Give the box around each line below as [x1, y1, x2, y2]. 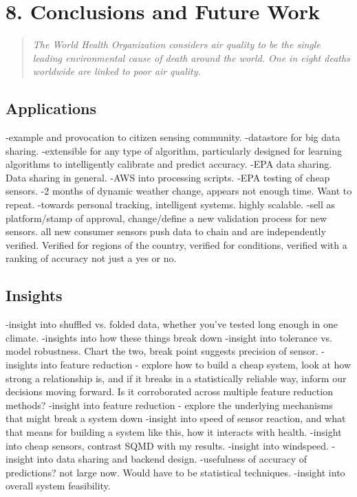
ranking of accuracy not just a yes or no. [6, 251, 177, 265]
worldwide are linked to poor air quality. [32, 64, 201, 78]
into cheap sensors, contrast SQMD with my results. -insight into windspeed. [6, 438, 329, 452]
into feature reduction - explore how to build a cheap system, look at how [41, 357, 351, 372]
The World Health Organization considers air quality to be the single [32, 37, 321, 52]
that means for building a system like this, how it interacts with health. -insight [6, 425, 342, 439]
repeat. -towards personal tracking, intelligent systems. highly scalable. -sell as [6, 197, 336, 212]
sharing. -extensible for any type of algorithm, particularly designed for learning [6, 143, 343, 157]
